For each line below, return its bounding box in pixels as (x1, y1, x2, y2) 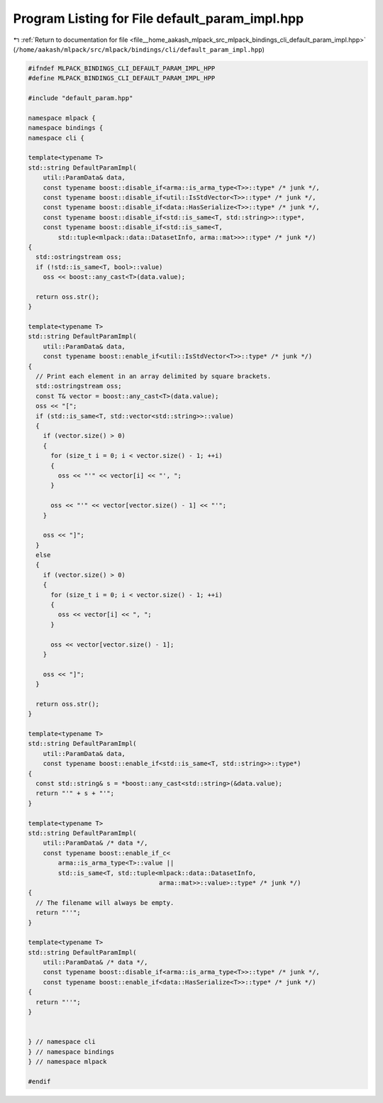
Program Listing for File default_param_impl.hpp (13, 11, 304, 26)
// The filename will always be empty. (35, 899, 174, 906)
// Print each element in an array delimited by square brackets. (35, 373, 272, 380)
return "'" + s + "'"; (35, 789, 115, 798)
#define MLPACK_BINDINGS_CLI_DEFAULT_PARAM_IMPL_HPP (28, 75, 216, 82)
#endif (28, 1077, 51, 1085)
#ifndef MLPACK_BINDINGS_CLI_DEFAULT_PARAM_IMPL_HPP (28, 64, 216, 72)
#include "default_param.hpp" (28, 94, 133, 102)
